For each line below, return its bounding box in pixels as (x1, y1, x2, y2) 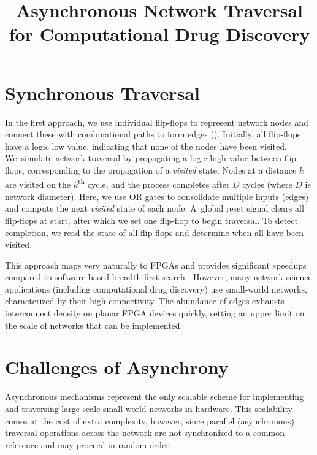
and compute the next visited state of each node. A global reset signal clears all (5, 202, 304, 215)
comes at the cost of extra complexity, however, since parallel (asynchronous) (5, 414, 294, 427)
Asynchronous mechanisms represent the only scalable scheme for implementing (5, 390, 304, 403)
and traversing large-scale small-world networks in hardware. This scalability (5, 402, 292, 415)
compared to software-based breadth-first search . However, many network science (5, 270, 312, 283)
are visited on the (5, 178, 71, 191)
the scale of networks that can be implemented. (5, 318, 183, 331)
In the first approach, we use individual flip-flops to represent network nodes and (5, 115, 308, 128)
